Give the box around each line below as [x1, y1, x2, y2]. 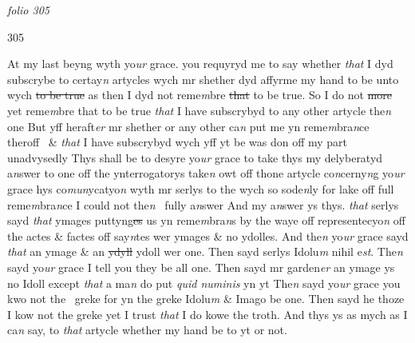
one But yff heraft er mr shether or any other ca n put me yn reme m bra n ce [7, 118, 370, 134]
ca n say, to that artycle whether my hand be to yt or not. [7, 321, 287, 338]
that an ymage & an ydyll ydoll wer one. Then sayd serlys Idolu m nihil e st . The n [7, 243, 403, 260]
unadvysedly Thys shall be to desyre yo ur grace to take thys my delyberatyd [7, 149, 383, 166]
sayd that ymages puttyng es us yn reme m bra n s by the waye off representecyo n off [7, 212, 405, 229]
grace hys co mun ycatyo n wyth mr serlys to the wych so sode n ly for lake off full [7, 180, 394, 197]
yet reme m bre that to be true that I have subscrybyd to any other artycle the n [7, 102, 392, 118]
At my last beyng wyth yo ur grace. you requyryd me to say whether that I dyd [7, 55, 393, 72]
